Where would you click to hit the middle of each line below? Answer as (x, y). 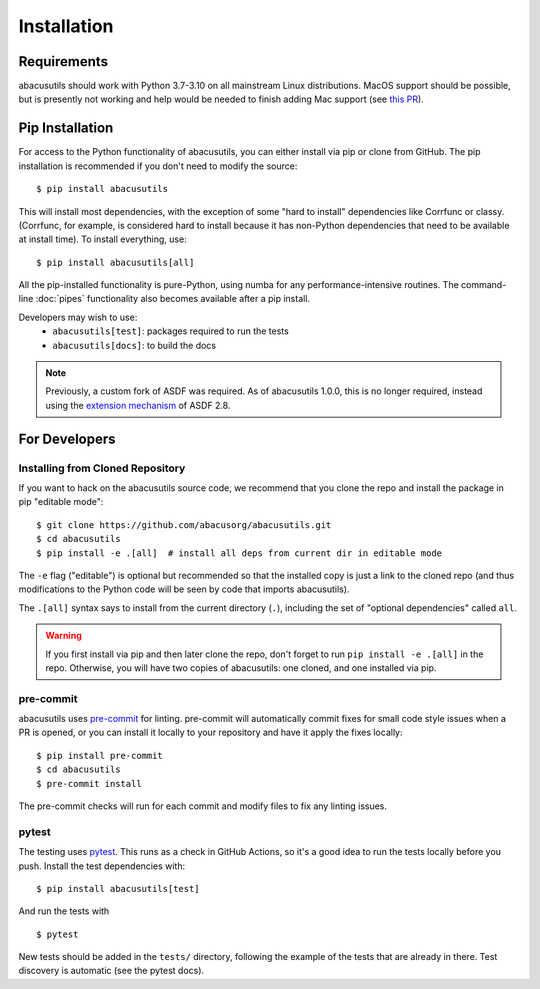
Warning (63, 636)
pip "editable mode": (61, 502)
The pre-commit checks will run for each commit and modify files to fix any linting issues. (203, 806)
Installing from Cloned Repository (102, 468)
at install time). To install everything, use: (102, 239)
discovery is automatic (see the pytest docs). (111, 971)
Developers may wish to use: (78, 317)
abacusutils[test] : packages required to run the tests (170, 331)
